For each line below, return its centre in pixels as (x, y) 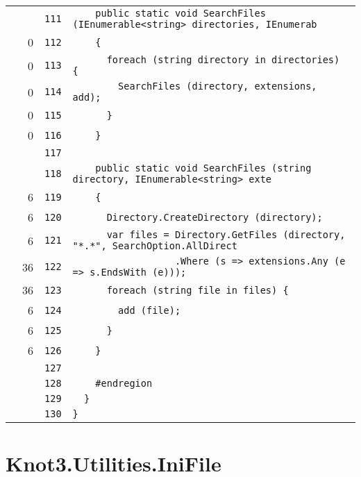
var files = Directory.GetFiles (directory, (226, 235)
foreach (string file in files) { (198, 290)
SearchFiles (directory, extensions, (218, 86)
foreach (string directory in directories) (223, 60)
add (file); (150, 310)
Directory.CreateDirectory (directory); (215, 217)
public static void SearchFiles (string (203, 168)
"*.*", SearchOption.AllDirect (155, 246)
